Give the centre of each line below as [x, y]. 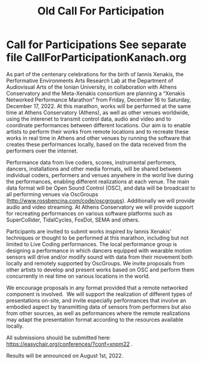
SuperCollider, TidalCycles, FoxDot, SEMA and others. [73, 220]
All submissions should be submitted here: [58, 337]
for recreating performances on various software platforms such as [89, 213]
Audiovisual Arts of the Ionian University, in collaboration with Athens [91, 87]
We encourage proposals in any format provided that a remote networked [97, 288]
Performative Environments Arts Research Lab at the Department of [90, 80]
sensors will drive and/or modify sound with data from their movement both [100, 257]
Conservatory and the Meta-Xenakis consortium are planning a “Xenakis [96, 93]
